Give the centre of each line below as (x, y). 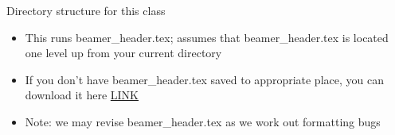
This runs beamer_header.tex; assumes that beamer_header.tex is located (207, 37)
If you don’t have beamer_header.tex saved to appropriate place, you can (204, 79)
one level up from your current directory (123, 53)
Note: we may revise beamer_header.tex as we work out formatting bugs (203, 121)
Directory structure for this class (86, 10)
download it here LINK (82, 95)
